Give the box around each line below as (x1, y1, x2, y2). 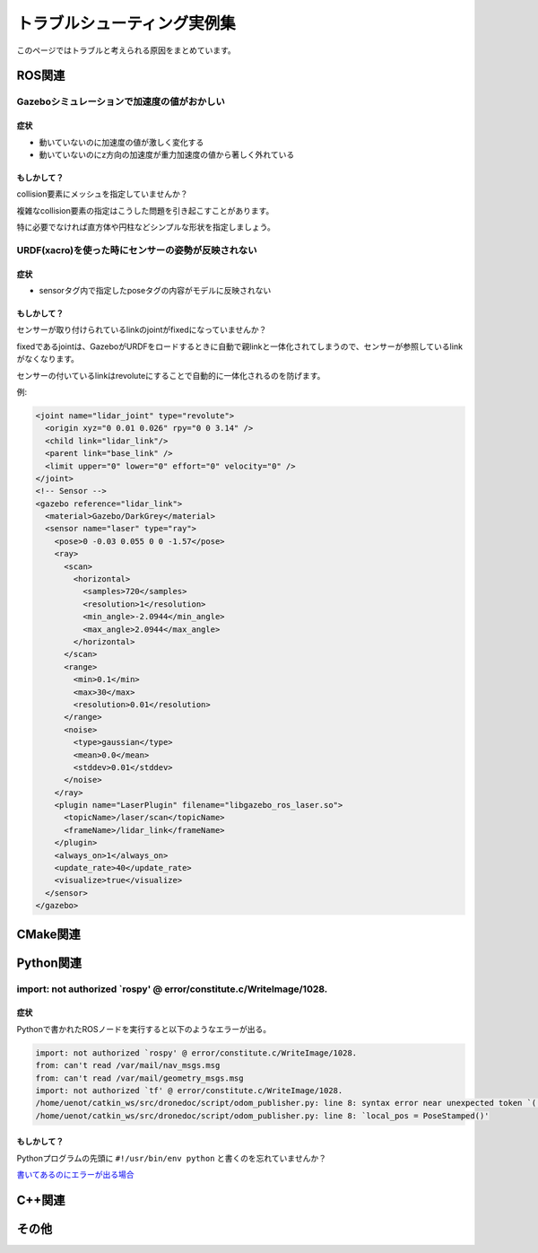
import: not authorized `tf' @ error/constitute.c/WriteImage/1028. (35, 1085, 343, 1095)
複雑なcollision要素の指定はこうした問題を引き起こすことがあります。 (16, 205, 274, 215)
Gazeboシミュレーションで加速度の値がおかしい (16, 95, 226, 108)
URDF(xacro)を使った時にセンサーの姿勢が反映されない (16, 243, 257, 256)
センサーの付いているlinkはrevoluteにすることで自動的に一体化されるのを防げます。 (16, 370, 325, 381)
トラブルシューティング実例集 (16, 13, 237, 33)
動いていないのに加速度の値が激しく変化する (39, 136, 204, 147)
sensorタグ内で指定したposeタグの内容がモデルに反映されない (39, 285, 272, 296)
